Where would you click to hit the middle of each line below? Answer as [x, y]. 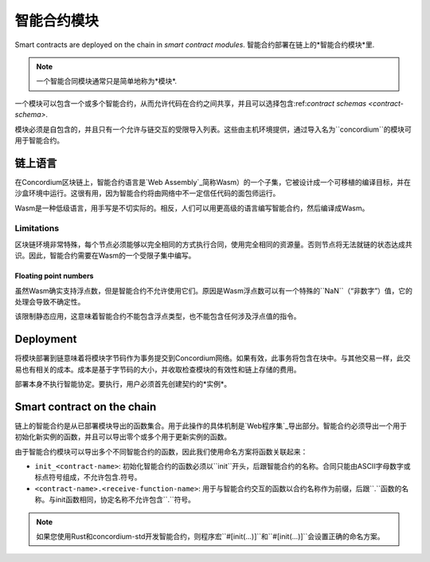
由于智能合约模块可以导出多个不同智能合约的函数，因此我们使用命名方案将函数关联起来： [161, 451]
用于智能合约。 [39, 140]
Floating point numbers [54, 276]
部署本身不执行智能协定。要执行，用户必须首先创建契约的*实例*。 [123, 383]
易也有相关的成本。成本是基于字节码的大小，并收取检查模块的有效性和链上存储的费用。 [158, 369]
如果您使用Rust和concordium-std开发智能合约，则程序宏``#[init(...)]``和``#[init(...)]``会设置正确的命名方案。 [210, 536]
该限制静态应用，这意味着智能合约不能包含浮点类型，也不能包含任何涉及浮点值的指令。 [158, 316]
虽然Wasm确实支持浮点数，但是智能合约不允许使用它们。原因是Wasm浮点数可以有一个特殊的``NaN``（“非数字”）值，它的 [214, 290]
